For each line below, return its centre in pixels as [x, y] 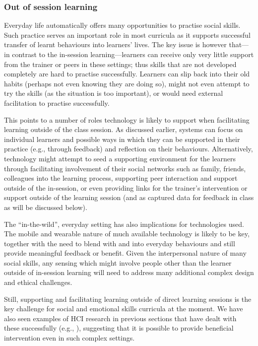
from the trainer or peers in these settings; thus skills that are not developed [120, 64]
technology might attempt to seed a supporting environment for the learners [120, 158]
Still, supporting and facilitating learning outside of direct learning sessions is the [128, 299]
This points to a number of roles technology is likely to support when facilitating [127, 119]
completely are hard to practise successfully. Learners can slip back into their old [127, 74]
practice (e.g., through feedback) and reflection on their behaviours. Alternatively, [129, 149]
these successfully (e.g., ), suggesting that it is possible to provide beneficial [119, 328]
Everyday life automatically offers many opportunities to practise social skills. [122, 25]
